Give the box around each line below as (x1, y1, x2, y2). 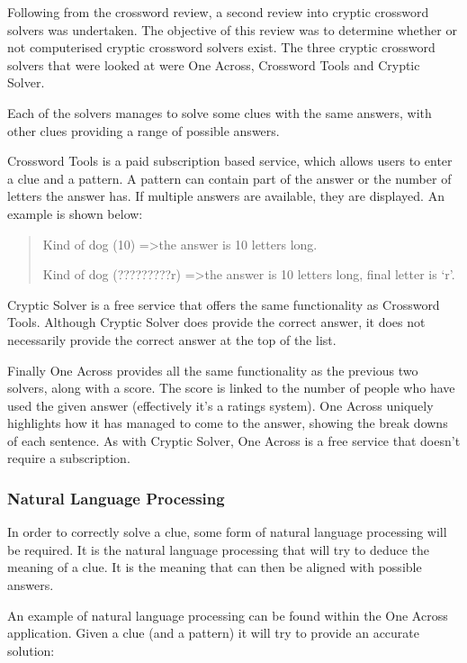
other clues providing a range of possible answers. (7, 121, 280, 140)
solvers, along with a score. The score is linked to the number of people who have (7, 378, 455, 397)
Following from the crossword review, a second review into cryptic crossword (7, 3, 429, 21)
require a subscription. (7, 449, 130, 468)
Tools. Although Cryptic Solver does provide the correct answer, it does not (7, 313, 426, 331)
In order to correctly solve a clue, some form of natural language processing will (7, 522, 447, 541)
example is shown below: (7, 204, 143, 223)
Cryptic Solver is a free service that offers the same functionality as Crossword (7, 295, 440, 313)
